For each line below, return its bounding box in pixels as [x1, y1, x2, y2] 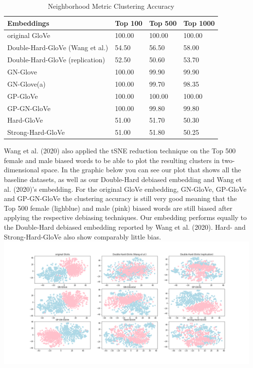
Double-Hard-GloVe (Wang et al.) [7, 42, 108, 53]
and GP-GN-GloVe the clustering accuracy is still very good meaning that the [4, 193, 237, 203]
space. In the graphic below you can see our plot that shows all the [41, 165, 241, 175]
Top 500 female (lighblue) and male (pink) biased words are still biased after [4, 202, 233, 213]
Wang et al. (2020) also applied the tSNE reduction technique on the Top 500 [4, 146, 236, 156]
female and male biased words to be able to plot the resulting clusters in [4, 155, 220, 165]
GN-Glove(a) [7, 78, 46, 89]
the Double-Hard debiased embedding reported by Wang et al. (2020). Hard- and [4, 222, 246, 232]
